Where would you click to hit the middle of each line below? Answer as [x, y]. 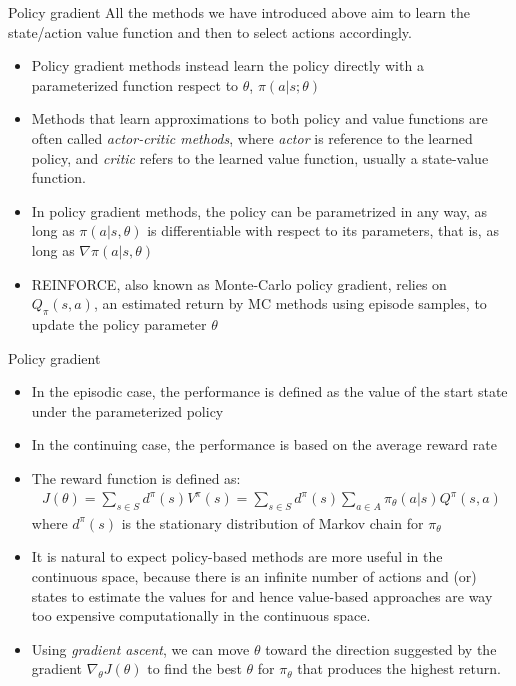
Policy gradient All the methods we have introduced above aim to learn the [239, 12]
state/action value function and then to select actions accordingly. [210, 31]
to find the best [194, 668]
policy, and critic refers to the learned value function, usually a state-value [260, 157]
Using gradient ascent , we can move [140, 648]
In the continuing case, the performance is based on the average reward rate [264, 444]
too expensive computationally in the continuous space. [201, 615]
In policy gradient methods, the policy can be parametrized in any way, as [259, 210]
